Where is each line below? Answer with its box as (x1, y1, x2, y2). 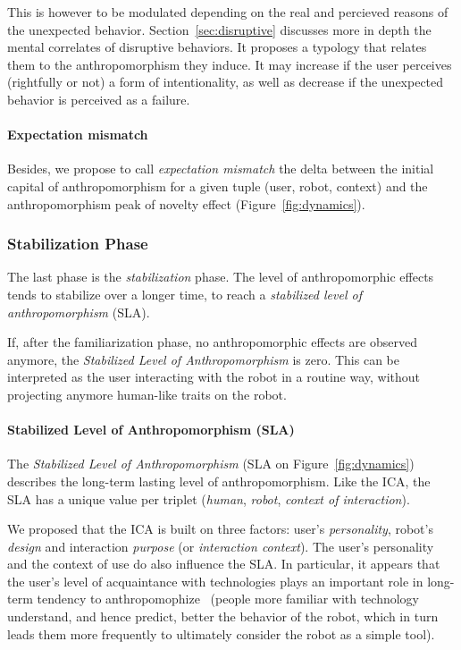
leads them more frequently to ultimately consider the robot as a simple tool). (7, 624, 435, 643)
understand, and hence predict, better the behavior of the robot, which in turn (7, 607, 439, 626)
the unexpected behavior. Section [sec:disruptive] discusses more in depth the (7, 20, 432, 38)
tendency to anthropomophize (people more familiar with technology (37, 589, 420, 608)
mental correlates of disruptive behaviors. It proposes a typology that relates (7, 38, 427, 56)
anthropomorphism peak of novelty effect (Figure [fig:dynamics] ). (7, 194, 365, 213)
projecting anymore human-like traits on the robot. (7, 384, 287, 403)
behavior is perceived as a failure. (7, 89, 190, 108)
